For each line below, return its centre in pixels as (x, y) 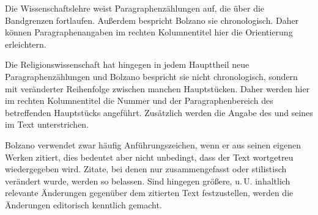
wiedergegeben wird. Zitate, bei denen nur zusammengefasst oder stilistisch (146, 169)
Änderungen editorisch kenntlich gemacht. (83, 204)
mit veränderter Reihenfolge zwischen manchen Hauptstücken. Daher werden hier (157, 88)
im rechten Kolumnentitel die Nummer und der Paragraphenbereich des (139, 100)
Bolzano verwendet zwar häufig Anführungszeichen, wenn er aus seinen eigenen (153, 144)
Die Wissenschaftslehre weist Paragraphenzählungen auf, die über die (135, 8)
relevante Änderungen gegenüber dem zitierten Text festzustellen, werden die (149, 193)
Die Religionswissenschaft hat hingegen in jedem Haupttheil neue (127, 64)
